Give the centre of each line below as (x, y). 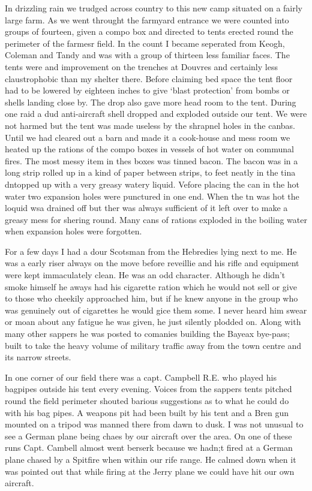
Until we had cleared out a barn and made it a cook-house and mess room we (148, 137)
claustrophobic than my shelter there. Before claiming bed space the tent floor (149, 78)
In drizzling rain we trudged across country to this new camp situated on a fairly (154, 8)
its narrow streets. (38, 357)
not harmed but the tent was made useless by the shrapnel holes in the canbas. (150, 125)
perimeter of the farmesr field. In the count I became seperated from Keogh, (145, 43)
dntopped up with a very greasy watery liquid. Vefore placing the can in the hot (152, 184)
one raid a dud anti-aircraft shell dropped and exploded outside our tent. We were (156, 114)
